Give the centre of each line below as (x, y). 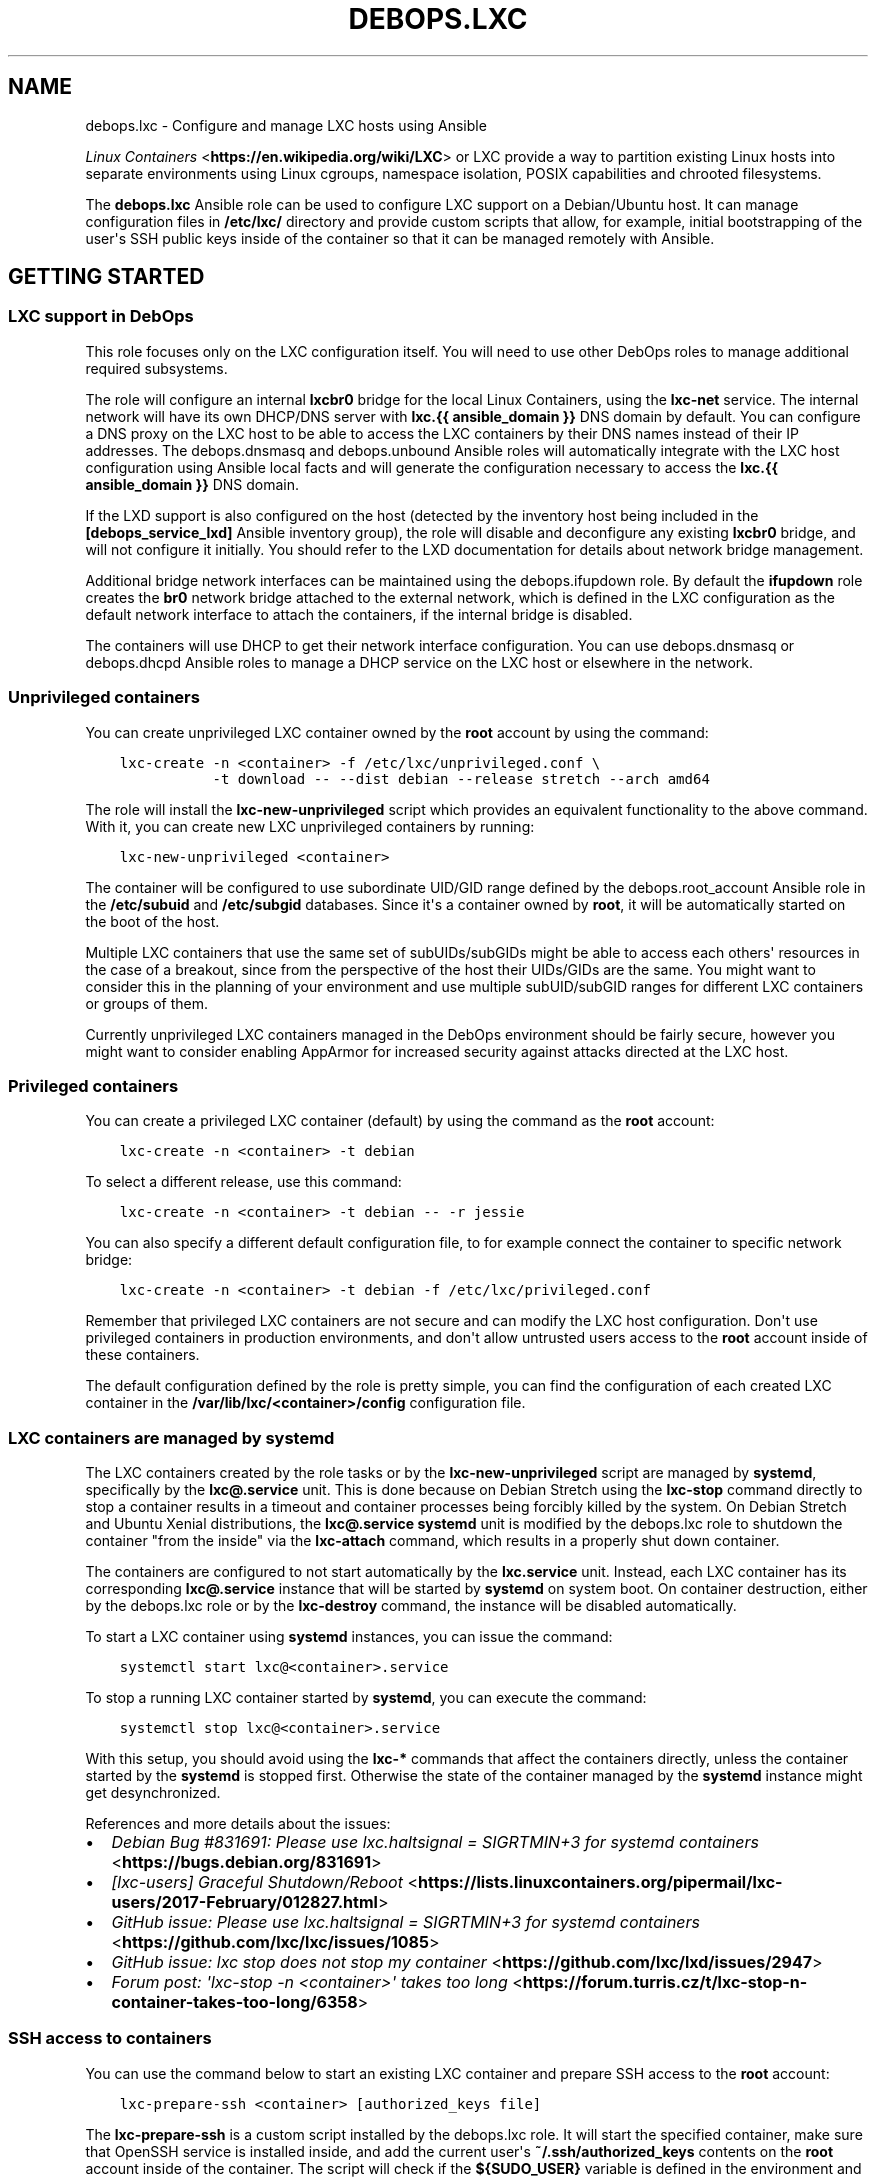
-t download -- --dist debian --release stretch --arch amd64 (461, 778)
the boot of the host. (152, 921)
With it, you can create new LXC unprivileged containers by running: (310, 826)
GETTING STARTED (106, 277)
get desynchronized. (153, 1793)
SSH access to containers (110, 2038)
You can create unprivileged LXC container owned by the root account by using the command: (397, 732)
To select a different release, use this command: (243, 1182)
